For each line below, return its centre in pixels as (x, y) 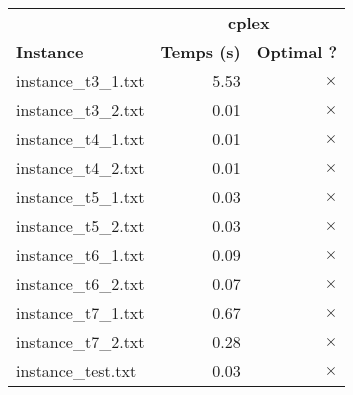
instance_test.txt (76, 370)
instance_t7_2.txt (80, 341)
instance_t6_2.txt (80, 283)
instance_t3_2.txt (80, 109)
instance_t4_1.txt (80, 138)
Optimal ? (297, 51)
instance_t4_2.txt (80, 167)
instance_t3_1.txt (80, 80)
